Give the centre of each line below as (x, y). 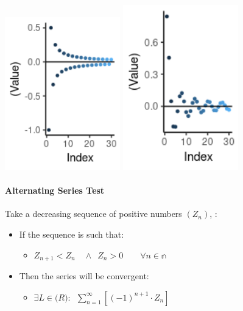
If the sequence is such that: (72, 234)
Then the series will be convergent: (84, 275)
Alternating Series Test (55, 190)
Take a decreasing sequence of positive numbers (93, 214)
